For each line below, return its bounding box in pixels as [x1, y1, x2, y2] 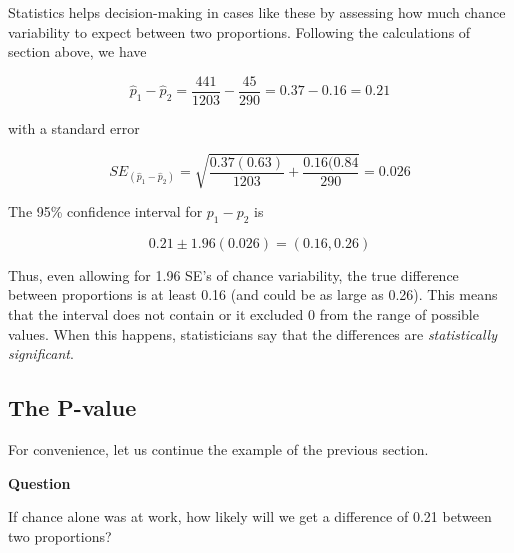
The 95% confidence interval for [8, 200, 203, 221]
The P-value [8, 392, 137, 423]
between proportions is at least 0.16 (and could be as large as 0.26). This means [8, 284, 498, 305]
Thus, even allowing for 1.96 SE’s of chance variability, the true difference [8, 264, 459, 285]
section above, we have [8, 41, 147, 62]
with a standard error [8, 117, 140, 138]
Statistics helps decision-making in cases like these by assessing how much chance [8, 2, 506, 22]
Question [8, 472, 71, 493]
